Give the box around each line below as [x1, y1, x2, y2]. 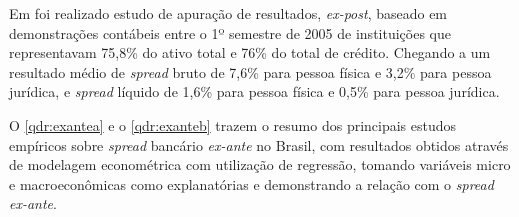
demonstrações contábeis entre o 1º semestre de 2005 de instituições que [9, 22, 451, 43]
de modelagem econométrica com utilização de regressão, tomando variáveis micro [9, 154, 511, 175]
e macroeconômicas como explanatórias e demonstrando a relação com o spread [9, 173, 494, 194]
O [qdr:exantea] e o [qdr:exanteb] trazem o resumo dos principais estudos [9, 114, 457, 135]
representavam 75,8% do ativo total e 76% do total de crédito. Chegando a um [9, 42, 491, 63]
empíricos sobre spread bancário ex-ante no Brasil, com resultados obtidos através [9, 134, 509, 155]
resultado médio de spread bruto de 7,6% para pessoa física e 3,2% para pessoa [9, 61, 492, 82]
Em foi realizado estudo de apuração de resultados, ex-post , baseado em [9, 3, 448, 23]
